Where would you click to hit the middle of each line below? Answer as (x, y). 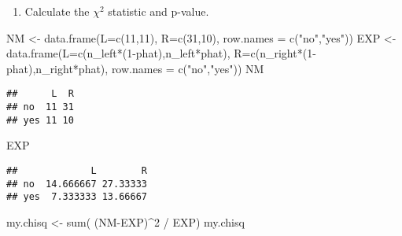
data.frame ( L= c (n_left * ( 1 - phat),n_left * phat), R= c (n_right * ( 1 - (161, 53)
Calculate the (57, 11)
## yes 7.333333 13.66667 (77, 197)
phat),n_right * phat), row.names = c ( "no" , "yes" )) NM (135, 68)
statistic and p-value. (159, 11)
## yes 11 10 (40, 120)
